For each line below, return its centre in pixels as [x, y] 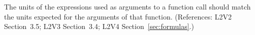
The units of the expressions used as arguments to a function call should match [127, 6]
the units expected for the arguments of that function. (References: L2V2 [118, 16]
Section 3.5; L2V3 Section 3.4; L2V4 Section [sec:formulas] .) [99, 26]
